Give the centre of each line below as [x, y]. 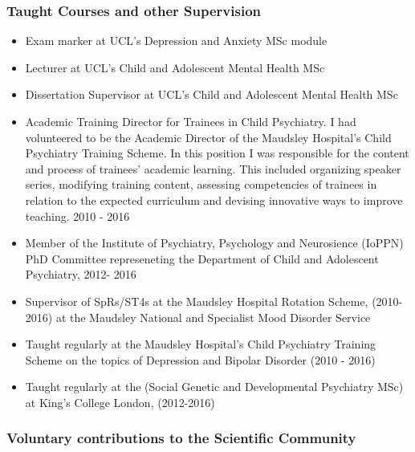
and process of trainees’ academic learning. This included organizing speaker [213, 168]
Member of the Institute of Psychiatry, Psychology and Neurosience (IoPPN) [214, 243]
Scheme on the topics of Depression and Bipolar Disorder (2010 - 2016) [200, 359]
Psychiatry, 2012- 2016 [81, 274]
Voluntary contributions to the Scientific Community [181, 438]
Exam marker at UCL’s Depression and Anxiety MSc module [176, 41]
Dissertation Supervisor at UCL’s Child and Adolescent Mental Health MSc [212, 94]
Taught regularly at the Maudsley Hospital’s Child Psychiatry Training [201, 344]
